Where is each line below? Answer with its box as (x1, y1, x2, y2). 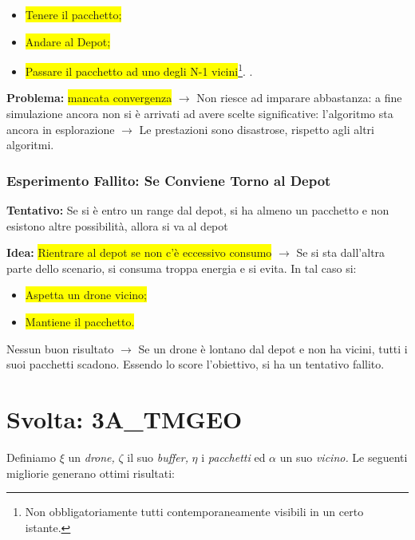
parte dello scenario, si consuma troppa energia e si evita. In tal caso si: (6, 259, 357, 276)
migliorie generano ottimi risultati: (6, 464, 175, 481)
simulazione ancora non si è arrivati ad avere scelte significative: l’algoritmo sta (6, 105, 393, 122)
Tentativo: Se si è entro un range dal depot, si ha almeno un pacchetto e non (6, 202, 389, 219)
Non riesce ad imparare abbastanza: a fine (196, 89, 402, 106)
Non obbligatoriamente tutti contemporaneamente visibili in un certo (25, 503, 364, 520)
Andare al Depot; (25, 33, 111, 49)
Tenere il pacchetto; (25, 6, 122, 22)
